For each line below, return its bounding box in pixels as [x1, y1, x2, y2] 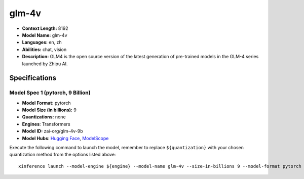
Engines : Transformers [22, 121, 70, 127]
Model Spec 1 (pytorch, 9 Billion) [9, 89, 91, 96]
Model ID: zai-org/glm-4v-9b [22, 128, 83, 134]
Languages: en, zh [22, 39, 62, 46]
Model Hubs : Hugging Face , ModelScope [22, 135, 109, 141]
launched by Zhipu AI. [22, 61, 68, 67]
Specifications [9, 74, 57, 82]
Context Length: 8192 [22, 25, 68, 31]
